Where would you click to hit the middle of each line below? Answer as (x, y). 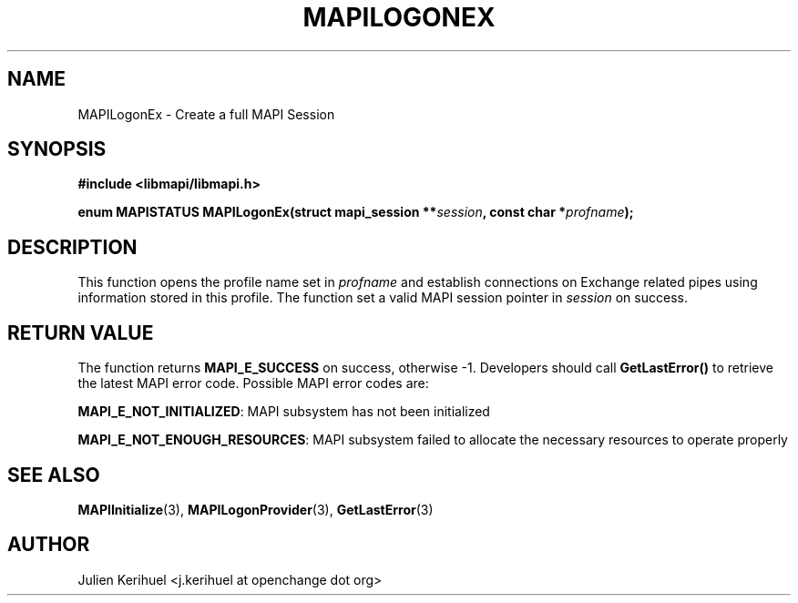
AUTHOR (49, 545)
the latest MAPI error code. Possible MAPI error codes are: (253, 383)
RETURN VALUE (81, 332)
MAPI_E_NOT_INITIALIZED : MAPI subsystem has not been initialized (284, 412)
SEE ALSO (54, 475)
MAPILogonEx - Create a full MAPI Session (206, 114)
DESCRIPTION (72, 247)
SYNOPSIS (57, 149)
